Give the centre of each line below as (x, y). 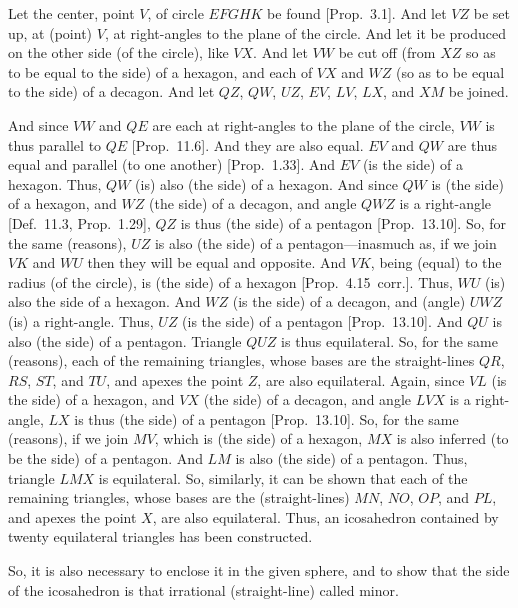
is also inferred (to (452, 438)
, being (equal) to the (436, 262)
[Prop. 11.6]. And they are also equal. (247, 144)
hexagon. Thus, (55, 183)
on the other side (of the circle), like (118, 52)
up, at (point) (50, 32)
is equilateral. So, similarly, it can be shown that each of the (283, 477)
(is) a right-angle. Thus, (81, 320)
